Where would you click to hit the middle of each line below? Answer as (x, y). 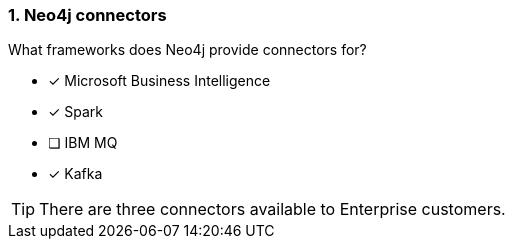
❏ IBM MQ (83, 143)
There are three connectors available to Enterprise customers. (272, 209)
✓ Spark (76, 112)
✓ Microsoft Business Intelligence (159, 81)
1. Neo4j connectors (87, 15)
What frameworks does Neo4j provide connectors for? (187, 50)
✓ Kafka (75, 174)
